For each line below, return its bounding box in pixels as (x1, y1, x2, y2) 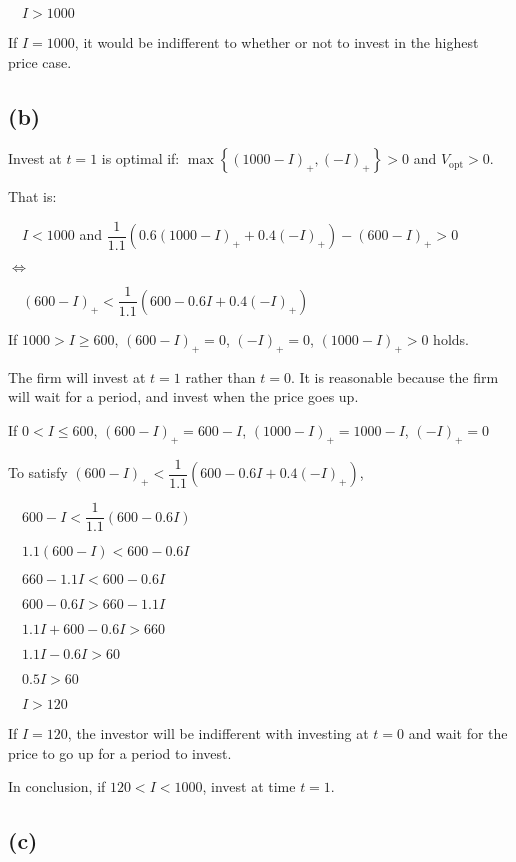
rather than (185, 366, 256, 387)
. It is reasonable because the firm (290, 366, 499, 387)
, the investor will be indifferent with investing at (67, 723, 369, 744)
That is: (8, 186, 57, 207)
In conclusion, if (8, 776, 106, 797)
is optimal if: (101, 148, 180, 169)
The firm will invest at (8, 366, 146, 387)
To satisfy (8, 462, 68, 483)
